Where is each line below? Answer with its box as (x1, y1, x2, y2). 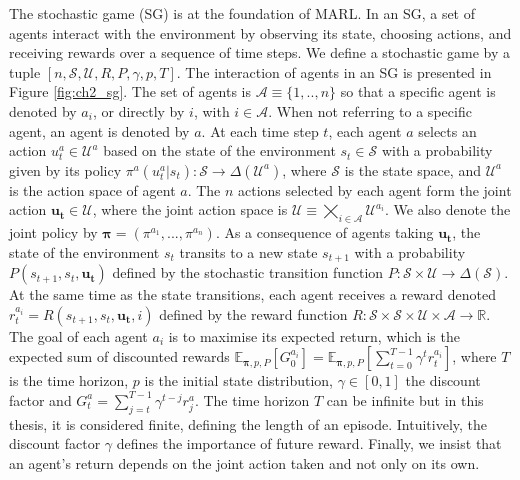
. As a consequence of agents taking (215, 222, 434, 243)
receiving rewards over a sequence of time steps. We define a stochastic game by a (9, 42, 511, 63)
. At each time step (201, 120, 319, 141)
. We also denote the (384, 199, 511, 220)
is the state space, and (344, 159, 481, 180)
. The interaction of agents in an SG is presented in (176, 61, 492, 82)
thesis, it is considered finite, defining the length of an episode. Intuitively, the (9, 413, 488, 434)
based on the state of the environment (103, 140, 336, 161)
